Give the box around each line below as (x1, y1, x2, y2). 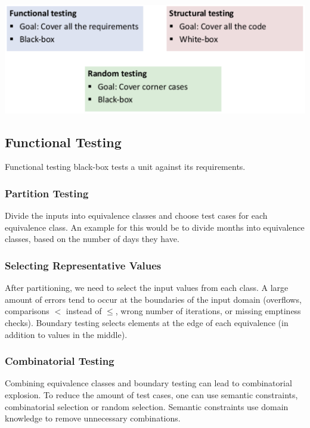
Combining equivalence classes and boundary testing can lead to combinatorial (5, 377, 292, 389)
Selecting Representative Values (5, 258, 162, 272)
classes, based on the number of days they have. (5, 232, 179, 245)
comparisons (5, 305, 49, 317)
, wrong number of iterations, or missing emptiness (115, 305, 301, 317)
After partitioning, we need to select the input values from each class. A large (5, 281, 289, 294)
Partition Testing (5, 185, 89, 200)
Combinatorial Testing (5, 353, 114, 368)
